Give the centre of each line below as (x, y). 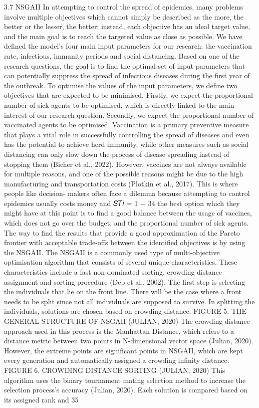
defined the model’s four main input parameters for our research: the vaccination (128, 46)
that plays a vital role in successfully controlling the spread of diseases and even (127, 134)
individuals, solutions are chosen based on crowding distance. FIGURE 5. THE (125, 311)
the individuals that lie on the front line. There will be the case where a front (123, 291)
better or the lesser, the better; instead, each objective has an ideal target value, (127, 26)
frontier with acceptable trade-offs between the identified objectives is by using (125, 242)
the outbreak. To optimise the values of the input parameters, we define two (121, 85)
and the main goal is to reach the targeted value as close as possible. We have (123, 36)
